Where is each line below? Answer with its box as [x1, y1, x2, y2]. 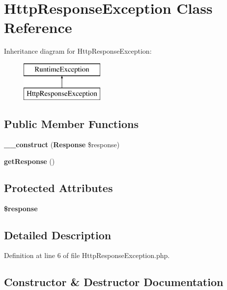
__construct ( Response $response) [4, 139, 120, 150]
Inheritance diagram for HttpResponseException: [4, 46, 152, 56]
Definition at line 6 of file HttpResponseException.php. [4, 250, 170, 260]
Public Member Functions [4, 116, 139, 131]
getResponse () [4, 156, 55, 166]
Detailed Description [4, 227, 112, 242]
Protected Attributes [4, 180, 113, 195]
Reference [4, 17, 72, 37]
